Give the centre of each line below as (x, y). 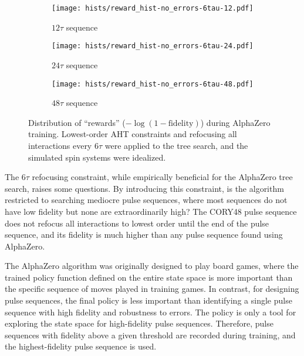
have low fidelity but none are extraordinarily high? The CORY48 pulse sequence (151, 211)
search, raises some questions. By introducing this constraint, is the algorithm (144, 188)
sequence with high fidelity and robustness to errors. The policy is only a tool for (151, 312)
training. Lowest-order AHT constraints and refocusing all (133, 134)
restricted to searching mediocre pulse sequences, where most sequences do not (146, 200)
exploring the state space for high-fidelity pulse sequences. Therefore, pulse (139, 323)
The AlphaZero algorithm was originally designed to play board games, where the (152, 266)
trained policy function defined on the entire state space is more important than (149, 277)
